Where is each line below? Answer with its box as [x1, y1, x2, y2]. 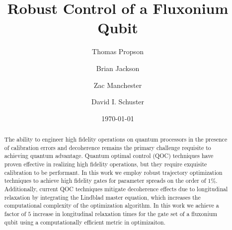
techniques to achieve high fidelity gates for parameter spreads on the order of [4, 176, 206, 185]
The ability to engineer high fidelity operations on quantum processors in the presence [4, 135, 228, 144]
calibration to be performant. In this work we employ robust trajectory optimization [4, 168, 223, 176]
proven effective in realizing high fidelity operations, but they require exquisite [4, 160, 207, 168]
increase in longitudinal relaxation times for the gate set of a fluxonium [33, 209, 218, 218]
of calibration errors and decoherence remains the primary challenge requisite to [4, 143, 211, 152]
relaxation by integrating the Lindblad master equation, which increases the [4, 193, 201, 201]
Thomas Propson [92, 46, 144, 57]
